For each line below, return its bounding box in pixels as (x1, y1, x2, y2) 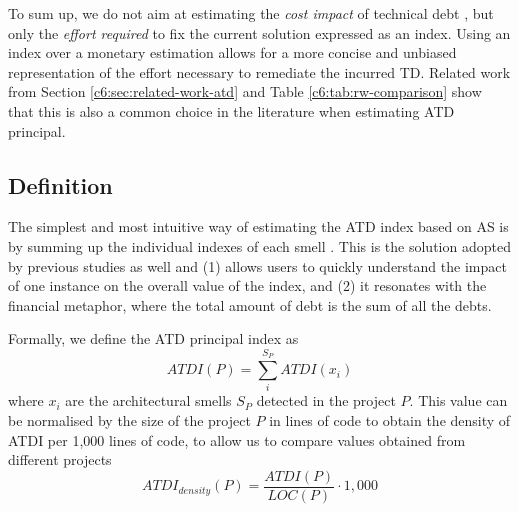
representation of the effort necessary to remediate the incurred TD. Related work (8, 61, 511, 82)
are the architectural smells (65, 390, 232, 411)
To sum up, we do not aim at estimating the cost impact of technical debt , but (8, 3, 494, 23)
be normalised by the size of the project (8, 410, 251, 431)
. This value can (409, 390, 508, 411)
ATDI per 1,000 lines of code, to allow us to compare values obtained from (8, 429, 466, 450)
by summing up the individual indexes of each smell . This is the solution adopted (8, 235, 511, 256)
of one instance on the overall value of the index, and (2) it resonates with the (8, 275, 487, 296)
